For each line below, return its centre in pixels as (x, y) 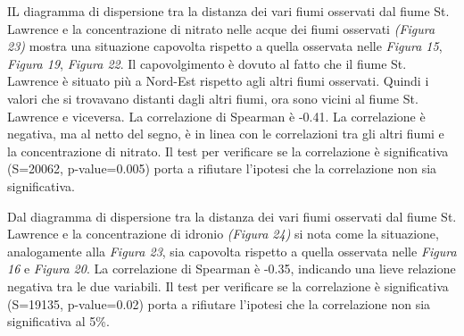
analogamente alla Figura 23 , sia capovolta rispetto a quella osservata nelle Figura (232, 251)
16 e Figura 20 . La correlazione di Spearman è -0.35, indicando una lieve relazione (232, 269)
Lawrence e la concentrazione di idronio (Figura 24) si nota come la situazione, (223, 234)
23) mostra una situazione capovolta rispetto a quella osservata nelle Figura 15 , (225, 46)
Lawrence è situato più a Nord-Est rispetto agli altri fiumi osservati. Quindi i (218, 81)
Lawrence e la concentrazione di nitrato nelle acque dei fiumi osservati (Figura (221, 28)
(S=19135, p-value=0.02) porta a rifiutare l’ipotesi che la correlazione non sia (219, 303)
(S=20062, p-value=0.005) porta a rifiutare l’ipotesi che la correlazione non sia (222, 168)
